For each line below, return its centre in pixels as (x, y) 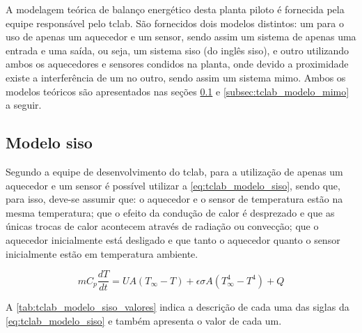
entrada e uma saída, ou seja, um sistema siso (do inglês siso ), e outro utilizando (178, 50)
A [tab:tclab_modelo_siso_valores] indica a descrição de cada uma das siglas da (178, 307)
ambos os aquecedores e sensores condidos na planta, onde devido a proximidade (177, 64)
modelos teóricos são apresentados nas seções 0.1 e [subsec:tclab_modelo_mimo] (178, 91)
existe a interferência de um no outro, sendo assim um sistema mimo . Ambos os (176, 77)
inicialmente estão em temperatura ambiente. (102, 253)
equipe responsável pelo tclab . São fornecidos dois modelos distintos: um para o (175, 23)
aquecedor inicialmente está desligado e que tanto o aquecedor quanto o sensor (173, 239)
